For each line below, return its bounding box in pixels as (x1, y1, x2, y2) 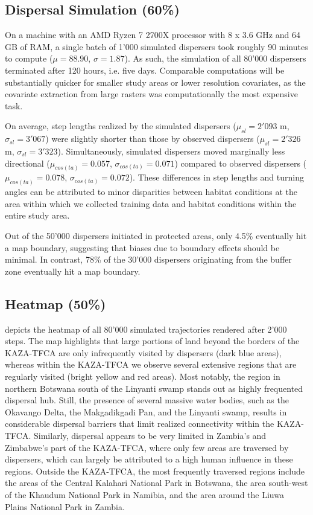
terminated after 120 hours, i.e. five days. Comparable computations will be (5, 63, 285, 76)
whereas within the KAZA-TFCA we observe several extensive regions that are (5, 358, 297, 371)
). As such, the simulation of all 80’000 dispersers (124, 52, 306, 65)
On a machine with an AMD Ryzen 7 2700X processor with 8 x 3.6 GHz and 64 (5, 28, 300, 41)
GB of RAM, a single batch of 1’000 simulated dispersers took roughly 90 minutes (5, 40, 308, 53)
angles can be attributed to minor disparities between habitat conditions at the (5, 185, 298, 198)
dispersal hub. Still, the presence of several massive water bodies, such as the (5, 394, 289, 406)
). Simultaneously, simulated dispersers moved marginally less (57, 144, 285, 157)
